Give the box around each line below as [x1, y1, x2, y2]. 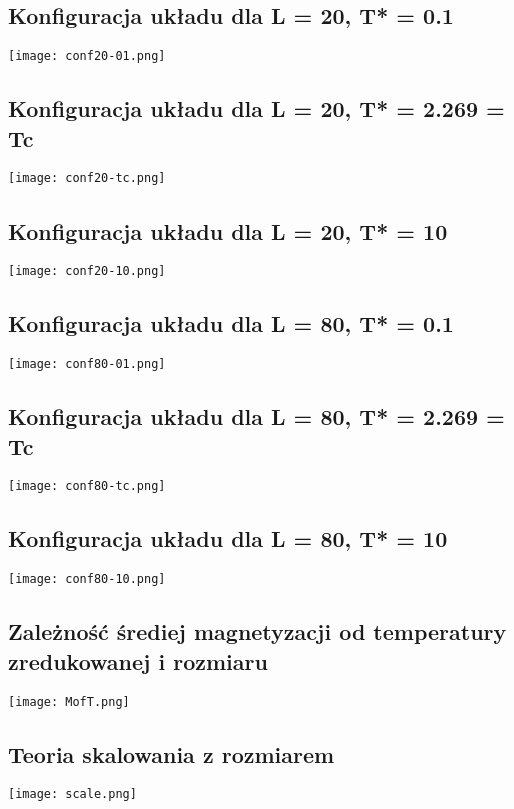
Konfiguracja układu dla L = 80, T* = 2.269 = [8, 401, 505, 432]
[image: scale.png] [8, 787, 137, 802]
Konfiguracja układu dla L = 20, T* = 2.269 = [8, 93, 505, 124]
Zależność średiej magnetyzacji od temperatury [8, 616, 507, 647]
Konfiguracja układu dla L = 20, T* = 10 [8, 215, 448, 246]
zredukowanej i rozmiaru [8, 645, 268, 676]
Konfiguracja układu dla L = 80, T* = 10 [8, 523, 448, 554]
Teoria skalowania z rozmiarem [8, 738, 335, 769]
